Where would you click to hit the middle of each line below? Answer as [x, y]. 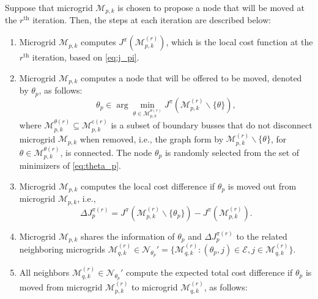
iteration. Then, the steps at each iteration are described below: [152, 20]
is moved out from [262, 186]
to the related [262, 236]
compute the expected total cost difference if [209, 272]
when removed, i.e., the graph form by [152, 138]
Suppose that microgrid [49, 7]
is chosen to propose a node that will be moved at [211, 7]
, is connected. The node [106, 152]
